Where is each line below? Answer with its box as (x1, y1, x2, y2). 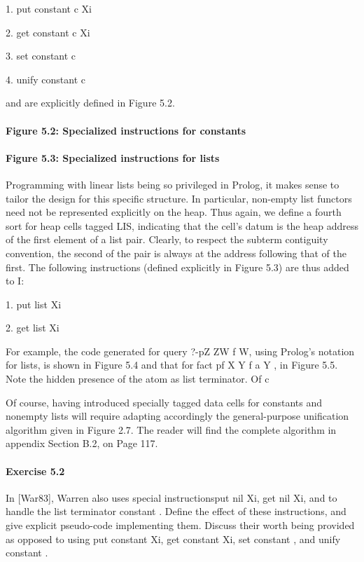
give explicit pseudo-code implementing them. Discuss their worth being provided (6, 518, 355, 533)
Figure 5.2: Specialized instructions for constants (6, 123, 246, 137)
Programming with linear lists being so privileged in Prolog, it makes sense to (6, 177, 339, 191)
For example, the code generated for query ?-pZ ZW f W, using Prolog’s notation (6, 343, 355, 358)
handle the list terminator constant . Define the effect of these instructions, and (6, 504, 346, 519)
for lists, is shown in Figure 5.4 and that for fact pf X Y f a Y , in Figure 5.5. (6, 357, 338, 372)
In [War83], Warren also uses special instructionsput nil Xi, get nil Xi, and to (6, 490, 337, 505)
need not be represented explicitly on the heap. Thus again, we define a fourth (6, 205, 342, 219)
